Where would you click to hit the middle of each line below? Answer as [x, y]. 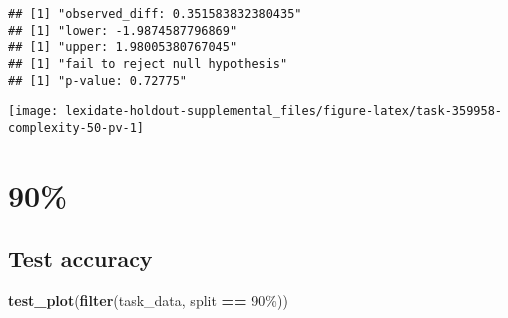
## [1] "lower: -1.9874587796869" [123, 30]
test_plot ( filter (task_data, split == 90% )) [148, 300]
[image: [33, 111]
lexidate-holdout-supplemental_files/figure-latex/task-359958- [283, 111]
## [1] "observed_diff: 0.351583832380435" [155, 14]
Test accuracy [80, 258]
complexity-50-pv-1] [76, 127]
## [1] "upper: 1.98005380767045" [123, 47]
